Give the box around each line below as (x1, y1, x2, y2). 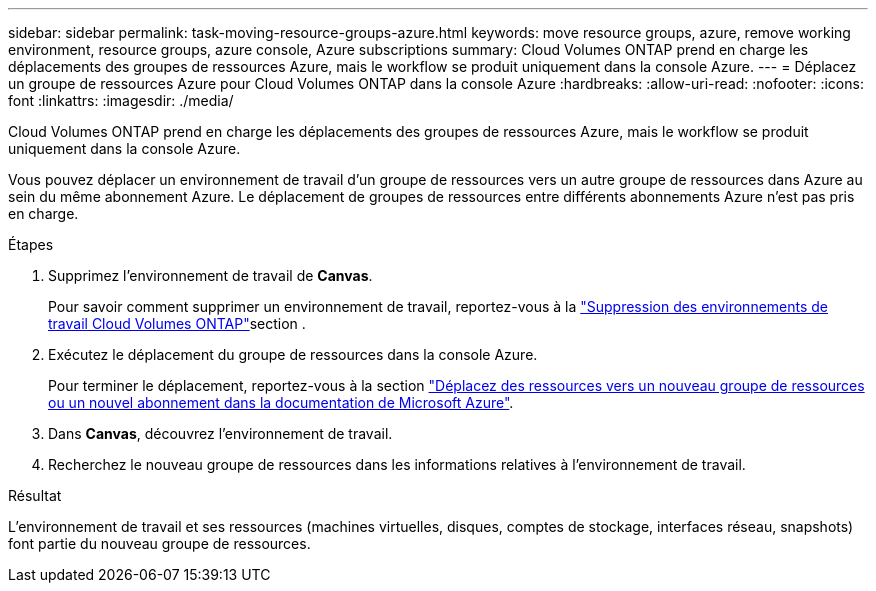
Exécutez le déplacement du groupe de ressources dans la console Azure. (48, 346, 538, 363)
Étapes (8, 236, 54, 253)
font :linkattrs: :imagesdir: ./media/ (8, 92, 234, 109)
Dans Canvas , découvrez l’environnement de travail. (48, 425, 393, 442)
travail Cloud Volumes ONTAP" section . (48, 315, 306, 332)
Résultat (8, 487, 62, 504)
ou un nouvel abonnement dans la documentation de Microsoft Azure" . (48, 394, 514, 411)
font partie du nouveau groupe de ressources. (8, 535, 311, 552)
